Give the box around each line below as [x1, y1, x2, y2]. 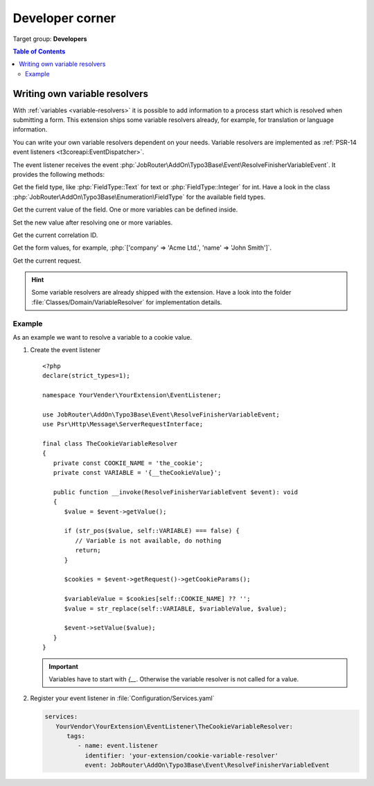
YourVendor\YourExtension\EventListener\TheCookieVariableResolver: [55, 722, 294, 731]
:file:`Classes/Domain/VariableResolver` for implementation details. [31, 298, 222, 306]
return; [75, 546, 101, 554]
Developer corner [12, 10, 116, 26]
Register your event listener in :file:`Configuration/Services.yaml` [30, 694, 215, 703]
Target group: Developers [12, 35, 87, 43]
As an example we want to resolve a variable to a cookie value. [12, 333, 193, 342]
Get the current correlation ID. [12, 231, 98, 239]
